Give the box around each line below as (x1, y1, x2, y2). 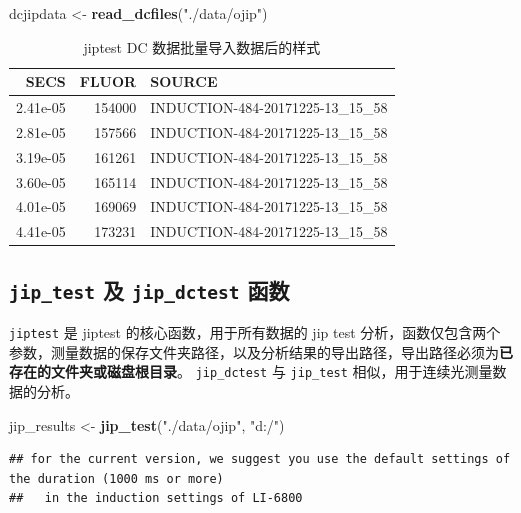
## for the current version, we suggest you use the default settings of (9, 452, 511, 467)
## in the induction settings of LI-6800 (9, 491, 303, 506)
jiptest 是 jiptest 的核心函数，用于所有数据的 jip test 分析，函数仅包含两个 (9, 322, 501, 343)
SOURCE (150, 71, 218, 92)
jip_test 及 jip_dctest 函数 (9, 274, 290, 305)
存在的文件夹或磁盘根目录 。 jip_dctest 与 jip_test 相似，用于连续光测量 (9, 361, 493, 382)
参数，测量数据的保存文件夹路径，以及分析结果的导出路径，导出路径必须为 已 (9, 341, 513, 362)
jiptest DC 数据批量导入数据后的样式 (83, 36, 321, 57)
